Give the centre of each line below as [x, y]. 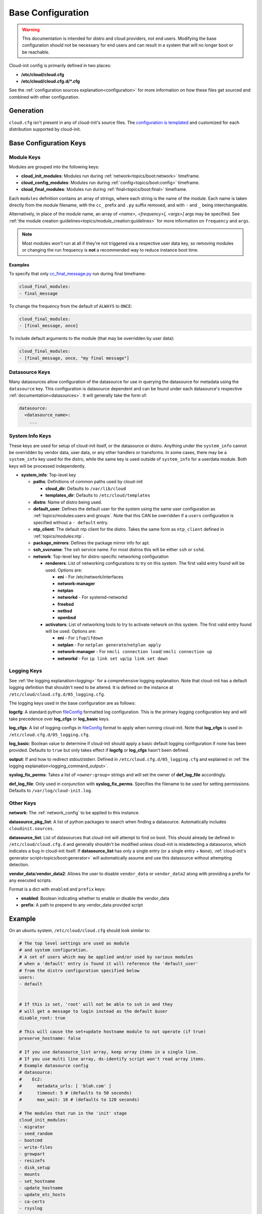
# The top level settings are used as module [74, 943]
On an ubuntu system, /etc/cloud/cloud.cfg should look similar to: [80, 930]
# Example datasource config [54, 1066]
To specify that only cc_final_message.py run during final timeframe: [77, 274]
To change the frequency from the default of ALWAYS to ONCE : [71, 306]
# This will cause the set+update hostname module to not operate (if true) [113, 1032]
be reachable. [36, 52]
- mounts [30, 1174]
